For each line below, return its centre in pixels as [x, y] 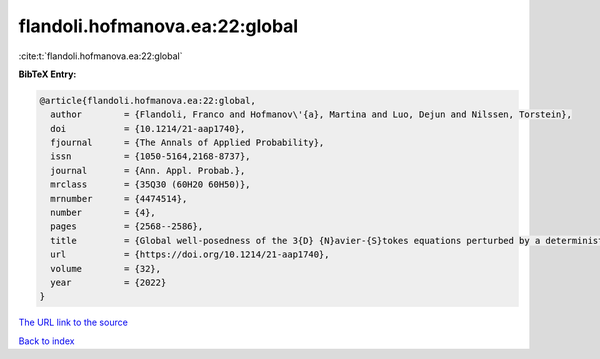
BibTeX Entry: [47, 74]
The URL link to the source [73, 322]
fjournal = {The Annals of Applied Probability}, [187, 143]
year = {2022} [108, 282]
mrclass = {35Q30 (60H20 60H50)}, [150, 184]
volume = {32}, [106, 268]
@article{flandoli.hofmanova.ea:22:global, [148, 100]
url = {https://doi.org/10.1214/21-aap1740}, [190, 254]
